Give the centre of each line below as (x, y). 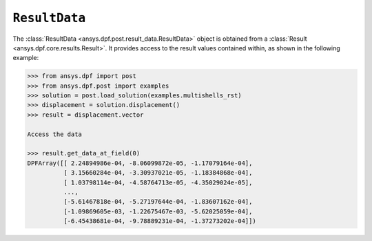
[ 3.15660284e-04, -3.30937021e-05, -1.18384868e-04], (158, 173)
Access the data (55, 134)
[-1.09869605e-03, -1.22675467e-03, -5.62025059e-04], (158, 211)
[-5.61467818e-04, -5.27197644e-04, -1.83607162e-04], (158, 202)
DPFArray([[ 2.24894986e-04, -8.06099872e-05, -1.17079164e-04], (140, 163)
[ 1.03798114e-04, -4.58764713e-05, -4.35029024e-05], (158, 182)
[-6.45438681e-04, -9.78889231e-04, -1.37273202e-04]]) (159, 221)
